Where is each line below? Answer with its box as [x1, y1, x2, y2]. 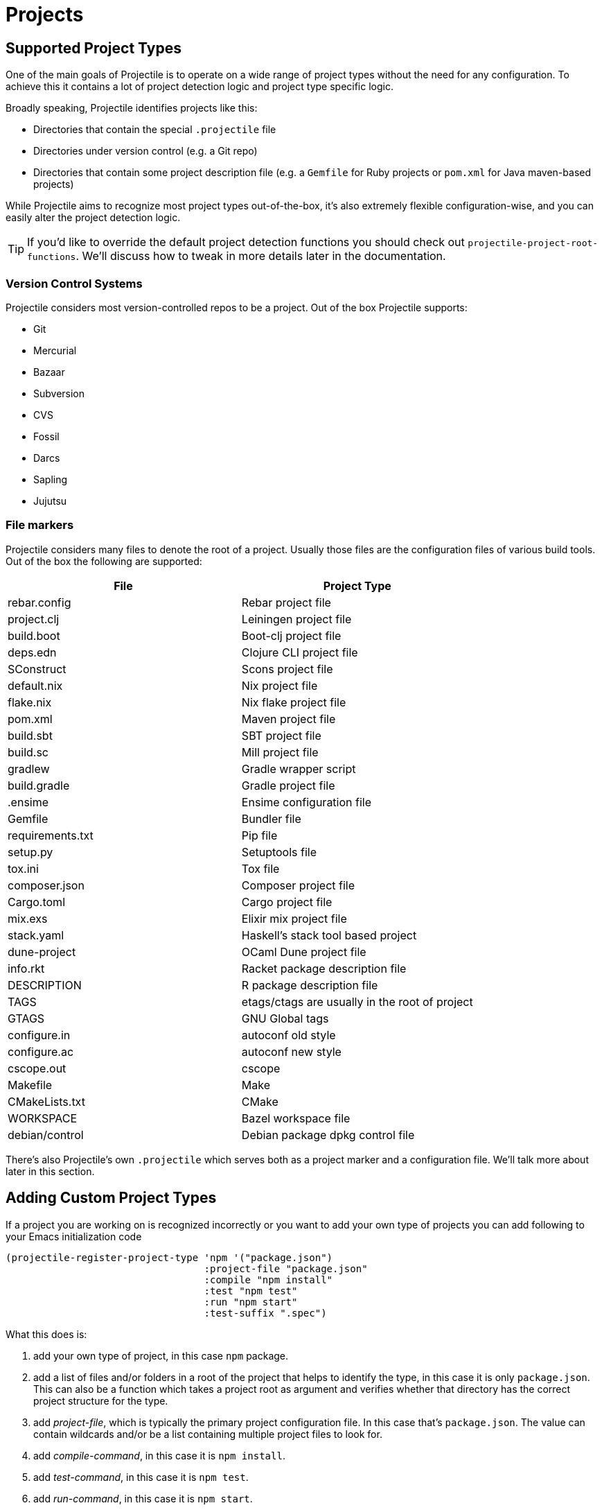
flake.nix [8, 695, 52, 709]
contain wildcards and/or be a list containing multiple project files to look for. [33, 1427, 382, 1440]
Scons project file [241, 661, 333, 676]
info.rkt [8, 961, 45, 975]
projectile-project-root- [468, 238, 599, 249]
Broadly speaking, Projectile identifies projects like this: [6, 102, 258, 114]
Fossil [33, 430, 60, 442]
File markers [6, 518, 74, 532]
